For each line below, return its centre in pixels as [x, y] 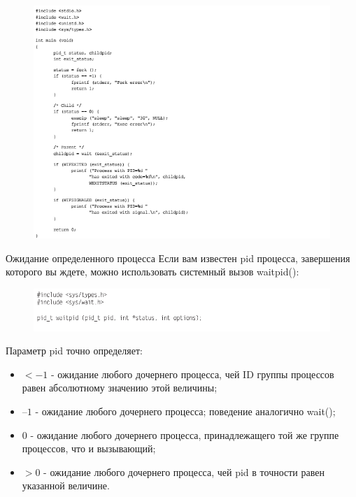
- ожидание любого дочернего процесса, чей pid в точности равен [184, 471]
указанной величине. [66, 485]
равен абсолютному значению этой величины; [120, 388]
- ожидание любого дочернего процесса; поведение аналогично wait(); [185, 411]
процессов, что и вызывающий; [89, 448]
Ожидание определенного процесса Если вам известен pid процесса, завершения [178, 258]
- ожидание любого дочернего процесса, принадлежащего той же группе [185, 434]
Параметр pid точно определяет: [74, 351]
